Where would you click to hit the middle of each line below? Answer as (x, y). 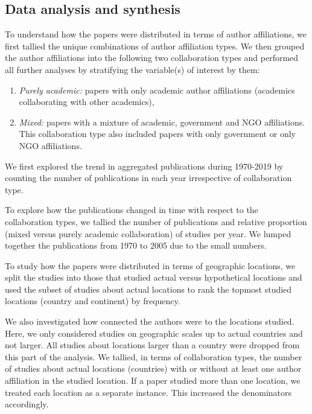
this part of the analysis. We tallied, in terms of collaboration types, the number (154, 356)
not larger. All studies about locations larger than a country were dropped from (152, 345)
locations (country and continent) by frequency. (93, 301)
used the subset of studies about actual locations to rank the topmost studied (148, 289)
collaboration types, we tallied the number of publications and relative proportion (156, 221)
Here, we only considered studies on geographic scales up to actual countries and (154, 333)
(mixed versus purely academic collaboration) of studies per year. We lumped (148, 233)
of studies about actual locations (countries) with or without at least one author (153, 368)
